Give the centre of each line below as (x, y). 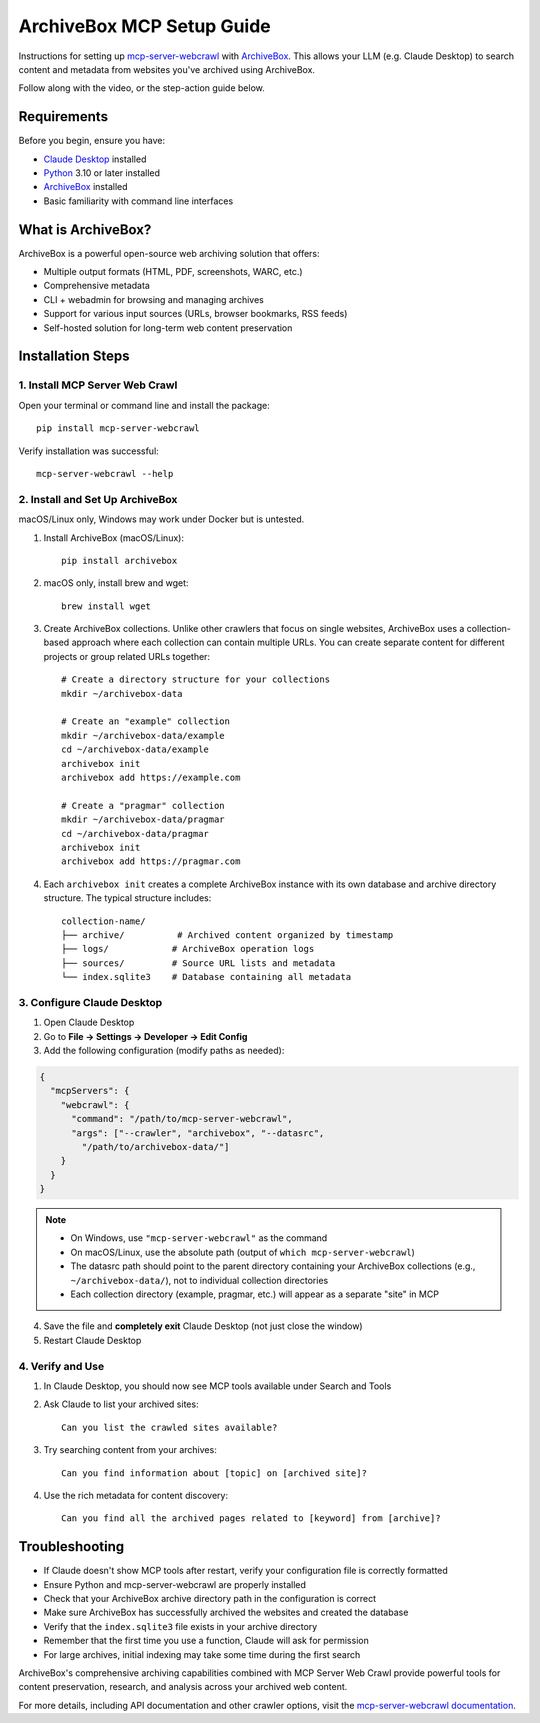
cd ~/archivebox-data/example (135, 749)
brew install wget (106, 606)
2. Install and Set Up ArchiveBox (98, 499)
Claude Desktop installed (95, 159)
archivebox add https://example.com (151, 777)
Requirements (63, 116)
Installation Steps (74, 356)
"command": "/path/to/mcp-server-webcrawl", (182, 1119)
